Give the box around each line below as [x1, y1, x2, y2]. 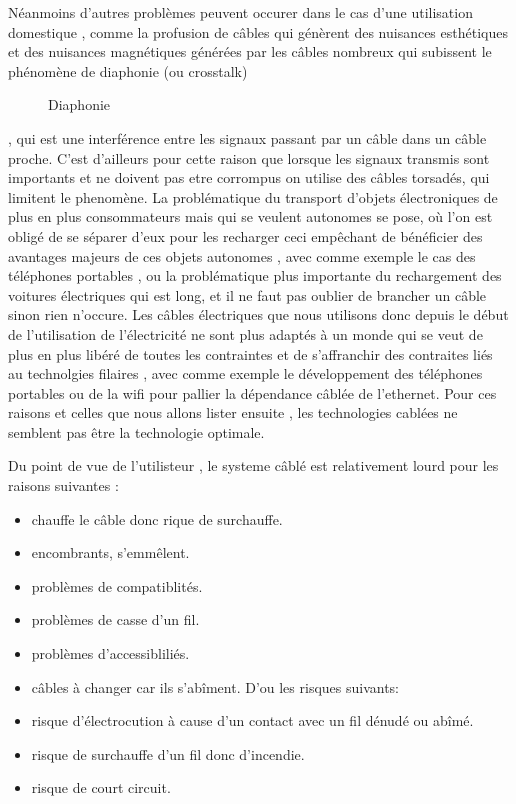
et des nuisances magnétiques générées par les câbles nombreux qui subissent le [8, 41, 492, 62]
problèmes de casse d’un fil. [31, 609, 200, 630]
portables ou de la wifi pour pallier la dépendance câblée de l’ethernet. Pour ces [8, 382, 497, 403]
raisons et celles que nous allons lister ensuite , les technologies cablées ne [8, 402, 458, 423]
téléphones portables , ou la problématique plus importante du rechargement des [8, 265, 502, 286]
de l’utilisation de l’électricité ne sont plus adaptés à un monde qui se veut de [8, 323, 483, 344]
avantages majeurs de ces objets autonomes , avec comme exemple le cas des [8, 245, 476, 266]
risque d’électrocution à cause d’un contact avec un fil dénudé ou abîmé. [31, 710, 474, 731]
